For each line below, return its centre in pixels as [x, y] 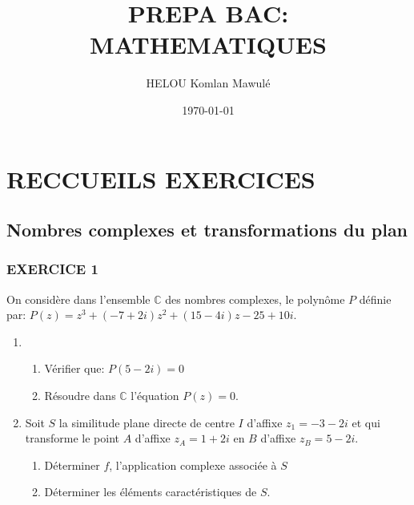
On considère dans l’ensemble [78, 299]
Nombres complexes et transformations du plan [207, 230]
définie [375, 299]
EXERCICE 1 [52, 269]
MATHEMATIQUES [208, 44]
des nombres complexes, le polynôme [255, 299]
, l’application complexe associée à [193, 465]
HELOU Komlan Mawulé [208, 83]
